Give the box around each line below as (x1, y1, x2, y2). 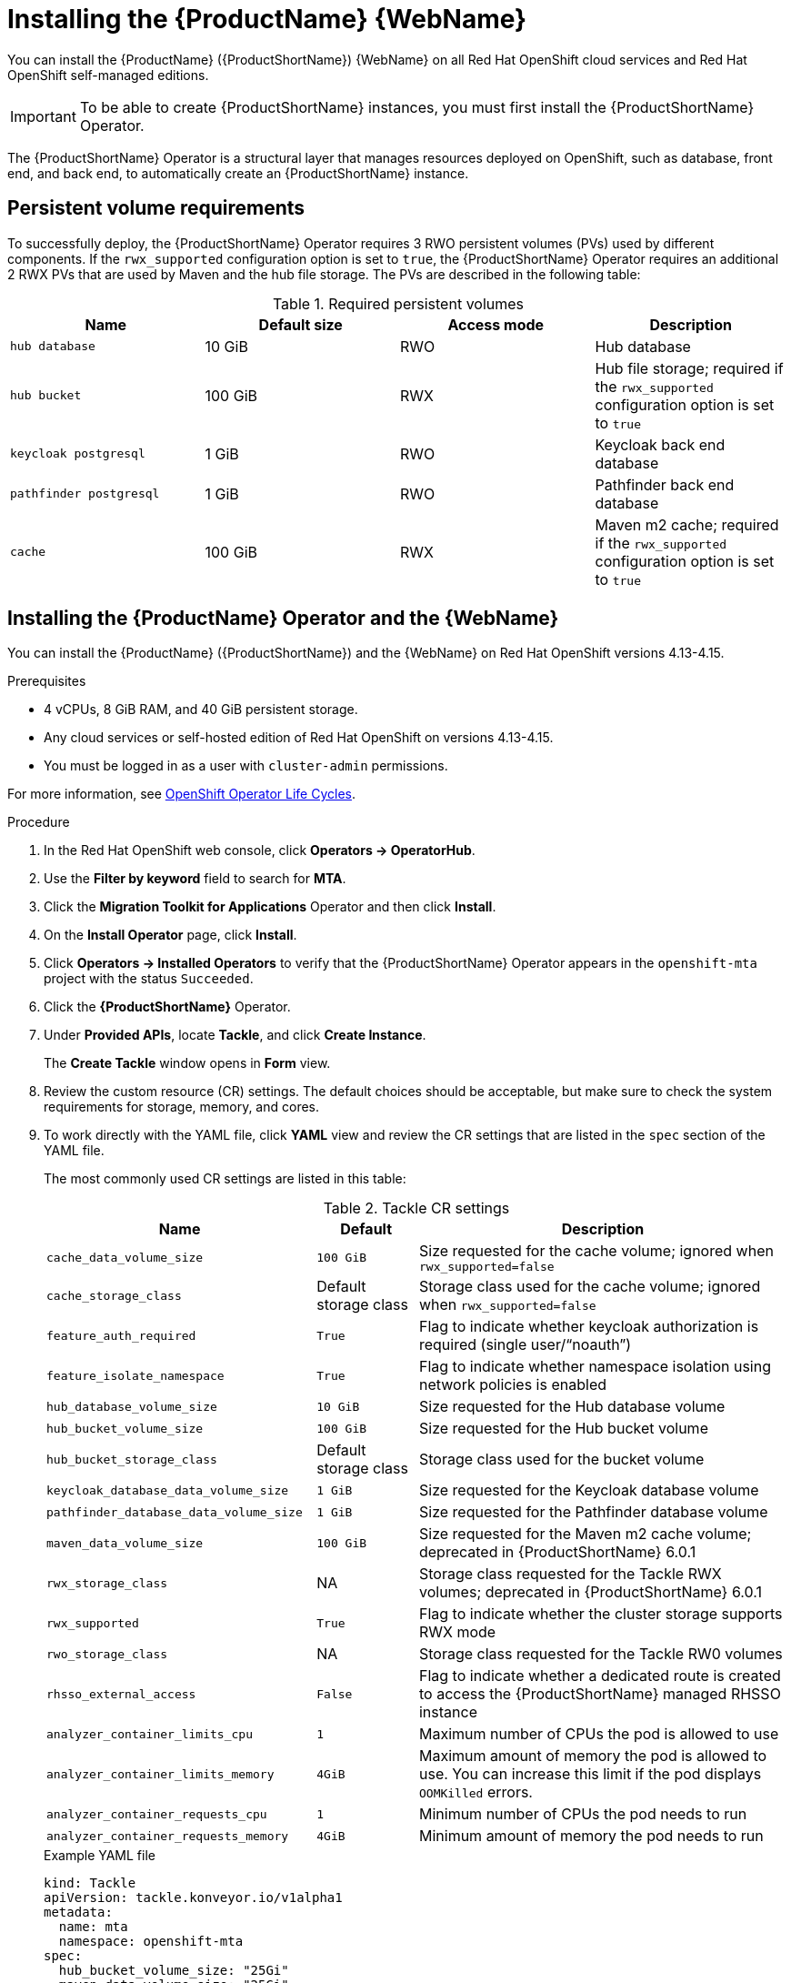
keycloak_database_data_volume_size (46, 1483, 289, 1497)
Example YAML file (44, 1847, 155, 1864)
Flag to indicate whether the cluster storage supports (418, 1605, 783, 1624)
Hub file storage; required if (595, 358, 784, 377)
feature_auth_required (46, 1328, 196, 1343)
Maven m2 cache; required (595, 515, 779, 534)
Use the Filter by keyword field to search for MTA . (44, 871, 346, 887)
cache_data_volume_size (46, 1251, 204, 1265)
